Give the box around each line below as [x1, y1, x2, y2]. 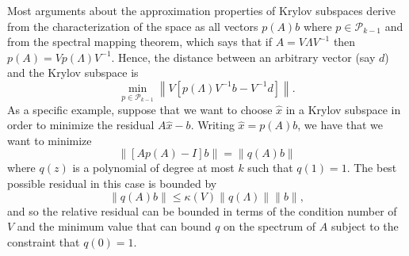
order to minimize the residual [7, 117, 155, 133]
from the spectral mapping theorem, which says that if [7, 33, 273, 50]
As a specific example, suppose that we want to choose [7, 101, 273, 117]
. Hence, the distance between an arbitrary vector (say [111, 48, 376, 65]
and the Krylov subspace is [7, 64, 139, 81]
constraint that [7, 233, 80, 250]
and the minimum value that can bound [17, 218, 212, 235]
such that [247, 159, 293, 176]
